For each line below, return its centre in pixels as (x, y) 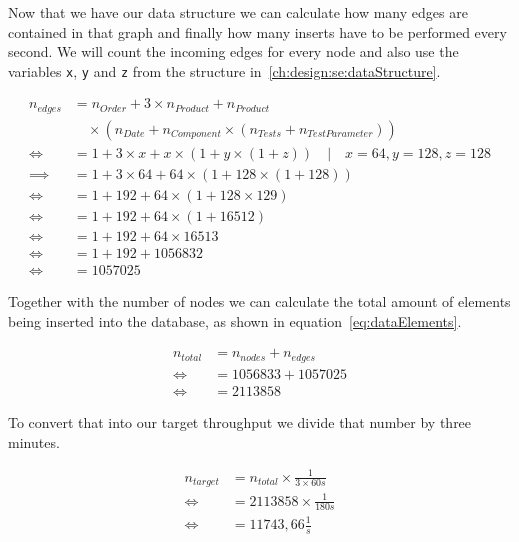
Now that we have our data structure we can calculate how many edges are (238, 12)
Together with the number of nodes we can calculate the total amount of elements (259, 301)
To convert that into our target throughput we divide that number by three (240, 421)
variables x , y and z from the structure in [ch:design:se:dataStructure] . (224, 70)
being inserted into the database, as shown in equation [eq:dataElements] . (235, 320)
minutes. (34, 441)
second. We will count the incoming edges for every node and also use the (233, 51)
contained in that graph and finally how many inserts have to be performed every (257, 31)
